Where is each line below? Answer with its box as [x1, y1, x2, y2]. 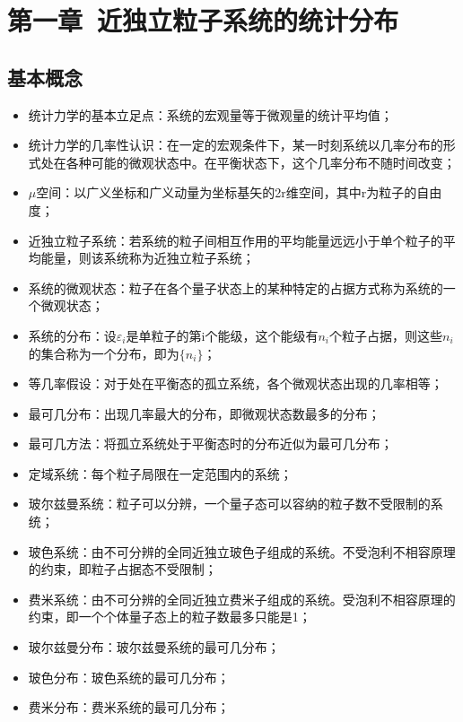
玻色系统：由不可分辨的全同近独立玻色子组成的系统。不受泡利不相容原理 [28, 542, 456, 561]
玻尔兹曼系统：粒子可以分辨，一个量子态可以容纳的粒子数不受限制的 [28, 494, 431, 513]
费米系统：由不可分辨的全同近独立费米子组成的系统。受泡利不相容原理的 [28, 589, 456, 608]
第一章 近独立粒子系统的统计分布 [7, 2, 399, 39]
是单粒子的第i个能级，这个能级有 [126, 326, 319, 344]
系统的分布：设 [28, 326, 117, 344]
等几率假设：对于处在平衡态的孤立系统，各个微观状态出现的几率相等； [28, 374, 443, 393]
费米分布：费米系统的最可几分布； [28, 698, 230, 717]
